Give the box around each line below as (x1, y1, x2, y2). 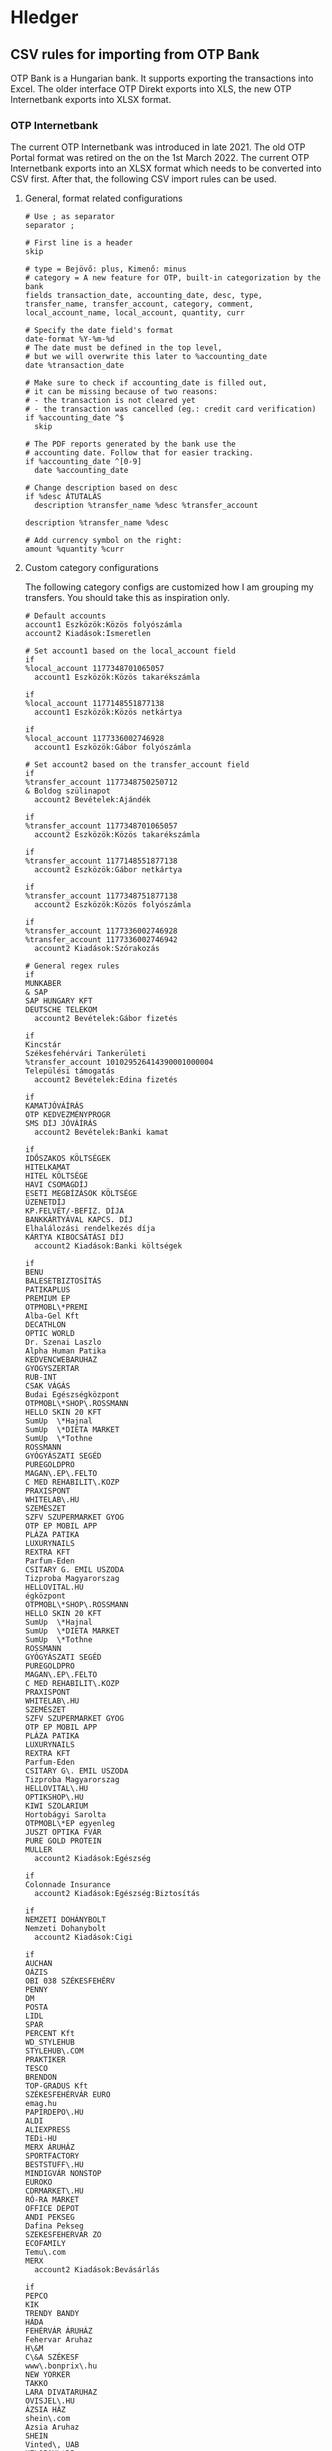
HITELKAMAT (24, 1162, 71, 1173)
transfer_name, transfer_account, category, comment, (24, 299, 254, 310)
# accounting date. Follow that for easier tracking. (24, 448, 254, 458)
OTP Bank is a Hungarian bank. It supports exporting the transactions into (10, 72, 314, 84)
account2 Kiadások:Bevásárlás (34, 2265, 160, 2275)
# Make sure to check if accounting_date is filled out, (24, 378, 268, 388)
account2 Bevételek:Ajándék (34, 795, 152, 805)
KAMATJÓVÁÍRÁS (24, 1101, 84, 1111)
